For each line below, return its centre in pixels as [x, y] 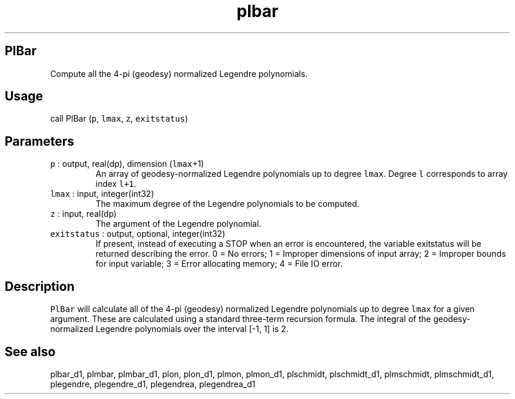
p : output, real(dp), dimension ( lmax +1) [127, 164]
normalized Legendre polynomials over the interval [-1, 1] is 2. [169, 329]
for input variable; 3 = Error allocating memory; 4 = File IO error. [219, 264]
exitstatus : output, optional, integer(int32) [138, 234]
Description [40, 286]
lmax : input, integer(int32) [102, 194]
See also [30, 351]
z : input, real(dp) [83, 214]
